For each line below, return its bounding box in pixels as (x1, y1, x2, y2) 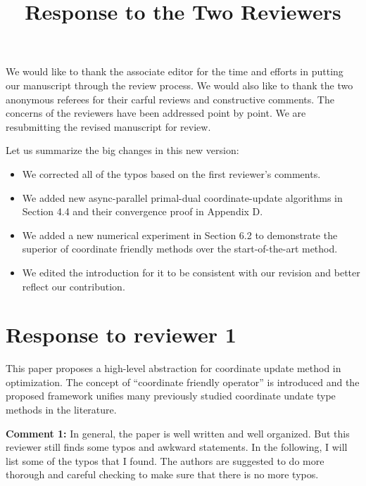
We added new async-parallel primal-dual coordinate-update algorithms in (22, 190, 343, 205)
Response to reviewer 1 (6, 320, 236, 349)
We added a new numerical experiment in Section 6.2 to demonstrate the (22, 227, 338, 242)
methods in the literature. (6, 402, 117, 416)
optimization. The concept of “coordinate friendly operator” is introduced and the (6, 374, 360, 389)
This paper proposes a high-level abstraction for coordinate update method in (6, 361, 341, 376)
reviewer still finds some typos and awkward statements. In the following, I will (6, 440, 348, 454)
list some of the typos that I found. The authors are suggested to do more (6, 453, 324, 468)
